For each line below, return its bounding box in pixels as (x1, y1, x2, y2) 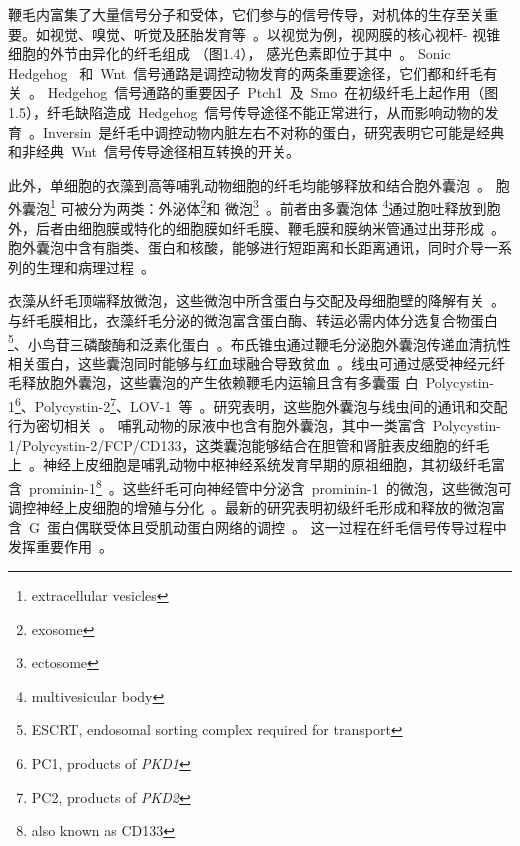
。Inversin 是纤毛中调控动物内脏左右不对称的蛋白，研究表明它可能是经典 (29, 121, 505, 142)
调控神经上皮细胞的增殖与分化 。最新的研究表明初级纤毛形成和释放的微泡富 (8, 497, 505, 518)
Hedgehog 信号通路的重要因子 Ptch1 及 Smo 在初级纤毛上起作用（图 (47, 82, 499, 103)
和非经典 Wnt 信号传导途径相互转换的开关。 (8, 141, 301, 162)
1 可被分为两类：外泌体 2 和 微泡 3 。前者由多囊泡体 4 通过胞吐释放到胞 (50, 195, 501, 218)
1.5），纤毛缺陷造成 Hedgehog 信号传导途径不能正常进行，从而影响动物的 (8, 101, 485, 122)
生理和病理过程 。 (35, 256, 155, 277)
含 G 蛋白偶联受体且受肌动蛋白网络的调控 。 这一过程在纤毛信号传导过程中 (8, 516, 507, 537)
